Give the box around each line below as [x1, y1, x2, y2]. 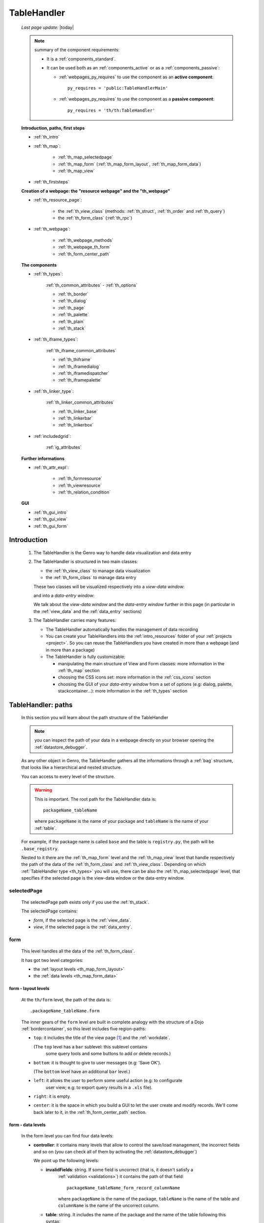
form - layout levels [9, 986, 50, 992]
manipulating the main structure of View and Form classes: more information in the [58, 660, 225, 666]
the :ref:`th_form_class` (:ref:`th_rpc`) [58, 215, 132, 221]
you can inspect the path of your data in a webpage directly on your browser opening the [34, 737, 215, 743]
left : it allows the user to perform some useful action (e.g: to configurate [33, 1078, 183, 1084]
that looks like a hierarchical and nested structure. [21, 765, 122, 770]
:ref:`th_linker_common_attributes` [45, 399, 115, 406]
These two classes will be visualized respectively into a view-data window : [33, 584, 185, 589]
